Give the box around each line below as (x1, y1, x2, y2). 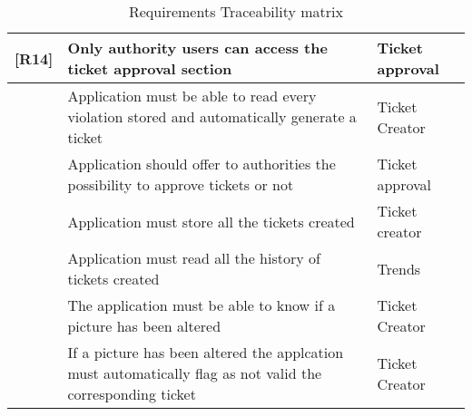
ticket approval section (67, 58, 232, 79)
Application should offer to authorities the (67, 153, 336, 174)
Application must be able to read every (67, 85, 317, 106)
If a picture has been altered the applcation (67, 342, 344, 363)
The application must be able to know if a (67, 295, 336, 315)
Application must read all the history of (67, 247, 320, 268)
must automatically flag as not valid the (67, 363, 322, 383)
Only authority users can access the (67, 37, 328, 58)
